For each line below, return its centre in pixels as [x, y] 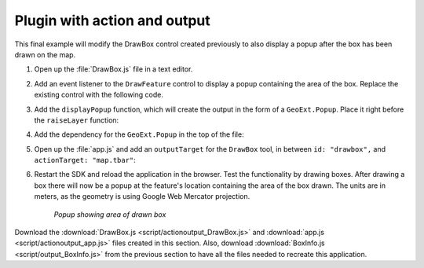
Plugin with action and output [113, 20]
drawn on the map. [45, 54]
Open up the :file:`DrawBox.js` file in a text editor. [113, 69]
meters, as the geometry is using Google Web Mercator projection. [142, 196]
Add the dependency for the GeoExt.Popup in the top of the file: [139, 134]
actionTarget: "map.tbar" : [85, 160]
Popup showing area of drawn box [110, 214]
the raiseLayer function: [77, 120]
